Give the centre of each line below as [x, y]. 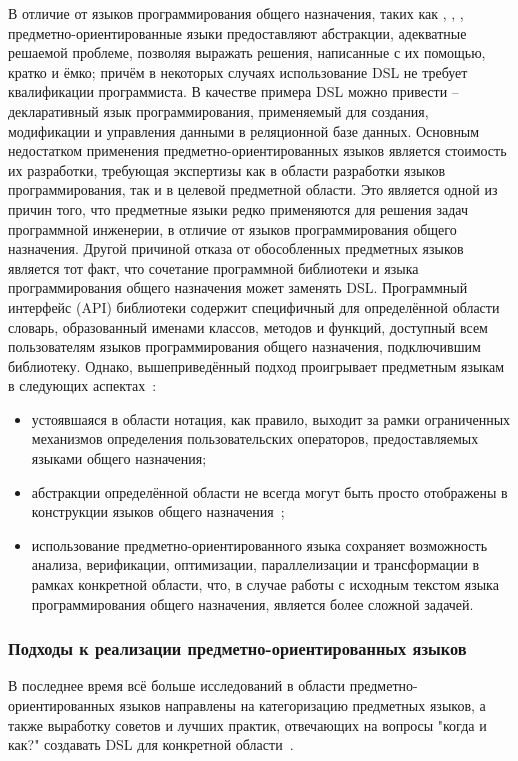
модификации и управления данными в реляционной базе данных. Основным [244, 130]
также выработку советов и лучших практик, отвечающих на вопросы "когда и [247, 724]
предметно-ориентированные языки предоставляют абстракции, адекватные [237, 32]
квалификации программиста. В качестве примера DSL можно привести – [233, 91]
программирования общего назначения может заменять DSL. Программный [238, 287]
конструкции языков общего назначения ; [158, 511]
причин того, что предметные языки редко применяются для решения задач [238, 208]
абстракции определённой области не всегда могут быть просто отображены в [269, 491]
